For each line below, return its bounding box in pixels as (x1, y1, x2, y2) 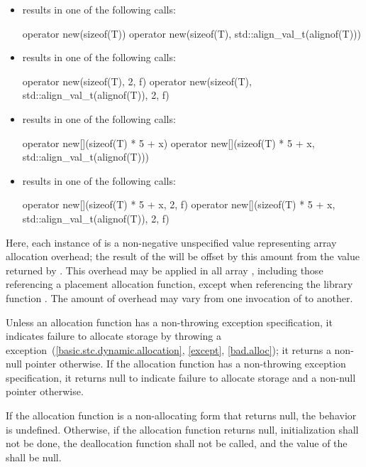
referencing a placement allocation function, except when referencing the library (6, 277, 353, 291)
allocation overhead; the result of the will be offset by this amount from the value (6, 249, 360, 264)
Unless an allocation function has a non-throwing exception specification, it (6, 314, 333, 329)
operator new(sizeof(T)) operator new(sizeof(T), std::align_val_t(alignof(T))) (22, 26, 361, 41)
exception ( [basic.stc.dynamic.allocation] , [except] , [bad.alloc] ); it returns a (6, 342, 331, 357)
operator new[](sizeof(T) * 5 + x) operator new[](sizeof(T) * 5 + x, (22, 135, 315, 150)
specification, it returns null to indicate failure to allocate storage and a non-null (6, 370, 356, 385)
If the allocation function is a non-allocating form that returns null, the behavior (6, 408, 357, 423)
